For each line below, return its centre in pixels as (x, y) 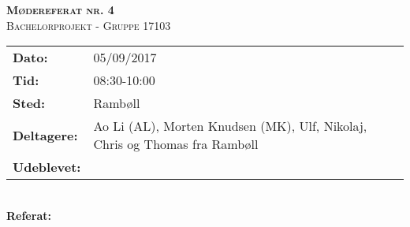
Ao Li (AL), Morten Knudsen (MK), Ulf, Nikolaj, (230, 126)
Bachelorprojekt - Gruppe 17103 (89, 25)
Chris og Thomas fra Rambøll (176, 144)
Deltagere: (45, 135)
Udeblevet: (47, 167)
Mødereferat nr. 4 (60, 9)
